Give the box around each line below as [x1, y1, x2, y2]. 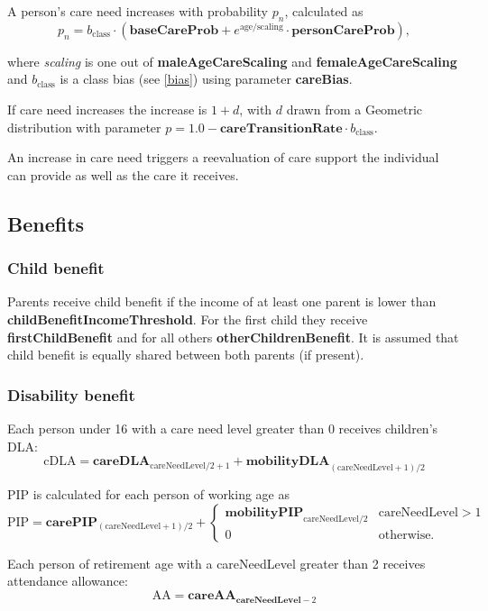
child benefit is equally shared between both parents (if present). [7, 345, 364, 364]
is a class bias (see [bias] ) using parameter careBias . [60, 69, 353, 88]
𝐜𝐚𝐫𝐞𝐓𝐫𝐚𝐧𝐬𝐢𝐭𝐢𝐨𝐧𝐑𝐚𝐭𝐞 [219, 122, 343, 135]
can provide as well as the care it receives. [7, 165, 239, 184]
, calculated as [284, 2, 364, 20]
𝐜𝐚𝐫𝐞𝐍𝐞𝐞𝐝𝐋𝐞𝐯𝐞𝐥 [235, 595, 301, 605]
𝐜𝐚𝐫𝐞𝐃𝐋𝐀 [93, 455, 151, 469]
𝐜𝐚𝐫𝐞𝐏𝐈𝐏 [45, 515, 97, 529]
